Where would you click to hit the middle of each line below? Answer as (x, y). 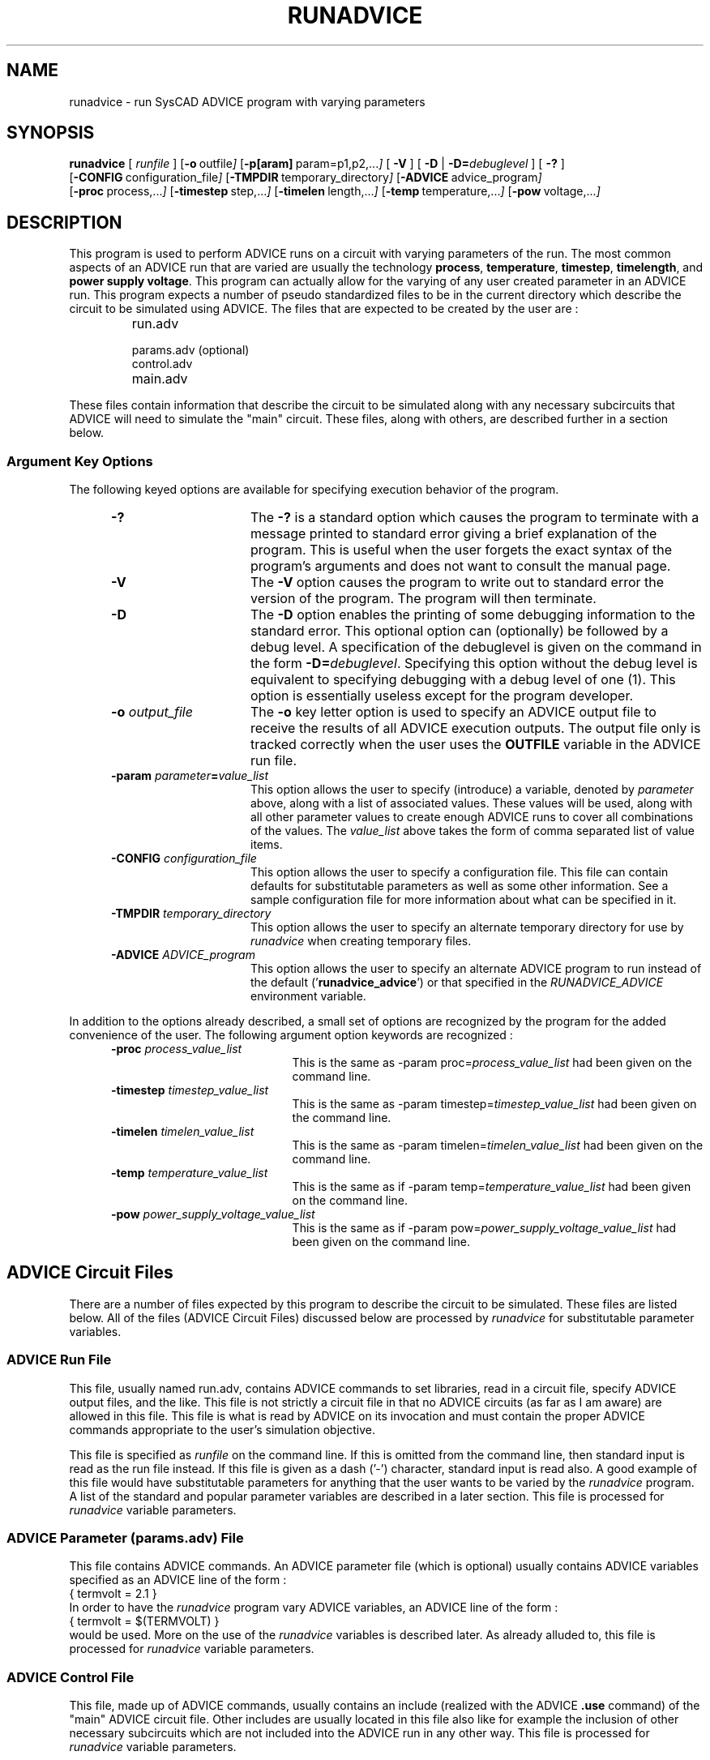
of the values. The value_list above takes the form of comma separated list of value (473, 831)
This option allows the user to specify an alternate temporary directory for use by (467, 927)
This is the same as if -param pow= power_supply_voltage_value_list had (484, 1228)
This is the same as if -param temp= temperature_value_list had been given (492, 1187)
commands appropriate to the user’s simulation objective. (222, 1429)
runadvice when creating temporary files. (361, 941)
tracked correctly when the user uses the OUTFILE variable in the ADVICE (475, 745)
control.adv (162, 364)
